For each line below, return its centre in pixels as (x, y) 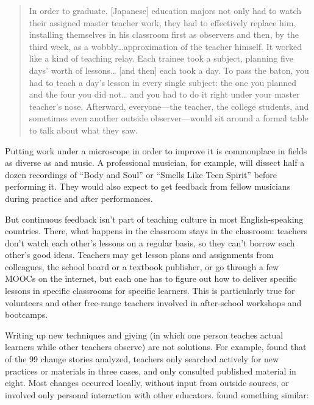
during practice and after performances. (79, 198)
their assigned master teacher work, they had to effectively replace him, (162, 22)
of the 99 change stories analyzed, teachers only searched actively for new (142, 359)
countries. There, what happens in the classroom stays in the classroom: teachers (156, 231)
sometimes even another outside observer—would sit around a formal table (169, 118)
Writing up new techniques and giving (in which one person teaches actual (144, 335)
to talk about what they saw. (83, 130)
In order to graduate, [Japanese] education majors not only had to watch (165, 10)
